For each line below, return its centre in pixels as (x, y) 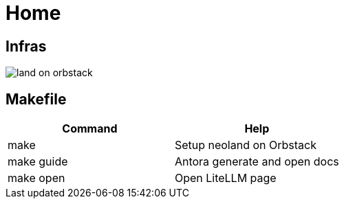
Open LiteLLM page (225, 178)
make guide (38, 162)
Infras (26, 46)
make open (36, 178)
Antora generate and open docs (257, 162)
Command (90, 129)
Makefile (36, 99)
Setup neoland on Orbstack (245, 145)
